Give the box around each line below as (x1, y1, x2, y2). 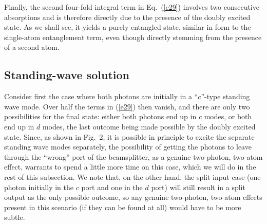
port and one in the (81, 181, 143, 192)
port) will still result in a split (151, 181, 245, 192)
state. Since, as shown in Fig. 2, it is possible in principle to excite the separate (4, 131, 255, 142)
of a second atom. (4, 42, 60, 52)
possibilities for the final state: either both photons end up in (4, 111, 197, 122)
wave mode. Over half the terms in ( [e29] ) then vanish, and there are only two (4, 101, 250, 111)
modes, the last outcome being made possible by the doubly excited (42, 121, 256, 132)
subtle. (4, 212, 25, 222)
